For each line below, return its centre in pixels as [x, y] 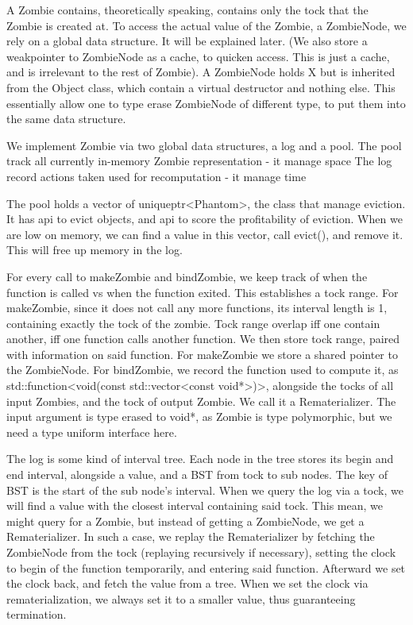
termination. [37, 614]
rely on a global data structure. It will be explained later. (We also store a [187, 41]
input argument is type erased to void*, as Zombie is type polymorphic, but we [199, 417]
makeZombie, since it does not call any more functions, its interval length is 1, [197, 308]
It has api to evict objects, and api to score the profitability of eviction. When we [205, 219]
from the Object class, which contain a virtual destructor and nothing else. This [201, 87]
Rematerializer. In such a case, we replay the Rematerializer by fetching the [191, 536]
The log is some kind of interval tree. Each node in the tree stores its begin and [200, 459]
